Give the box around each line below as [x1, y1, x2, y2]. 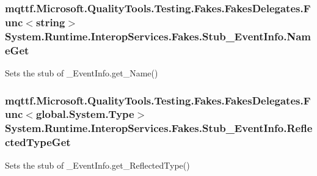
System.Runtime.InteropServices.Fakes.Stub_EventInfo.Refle [5, 120, 313, 136]
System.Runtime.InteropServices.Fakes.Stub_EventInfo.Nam [5, 28, 311, 43]
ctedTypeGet [5, 134, 71, 150]
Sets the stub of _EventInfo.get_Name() [5, 66, 158, 79]
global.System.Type [35, 106, 134, 122]
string [35, 14, 65, 29]
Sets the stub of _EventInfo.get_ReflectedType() [5, 158, 190, 171]
